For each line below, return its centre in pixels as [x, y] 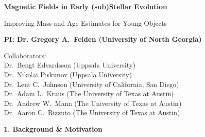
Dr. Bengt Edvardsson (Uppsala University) [70, 65]
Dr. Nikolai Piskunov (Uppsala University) [68, 74]
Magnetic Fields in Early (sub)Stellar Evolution [85, 6]
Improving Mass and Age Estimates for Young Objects [85, 23]
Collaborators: [25, 55]
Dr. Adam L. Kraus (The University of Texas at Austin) [89, 94]
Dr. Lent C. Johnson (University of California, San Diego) [92, 84]
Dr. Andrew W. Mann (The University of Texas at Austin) [93, 103]
